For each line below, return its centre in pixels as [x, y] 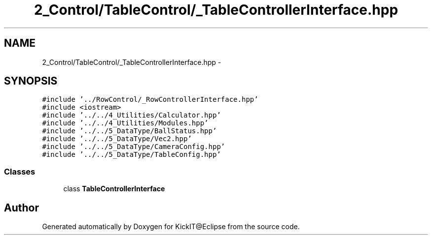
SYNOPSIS [31, 81]
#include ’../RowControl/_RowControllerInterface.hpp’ [150, 100]
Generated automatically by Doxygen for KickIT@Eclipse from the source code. [171, 227]
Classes [20, 171]
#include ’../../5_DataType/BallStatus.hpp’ [129, 131]
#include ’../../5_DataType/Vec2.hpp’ [117, 139]
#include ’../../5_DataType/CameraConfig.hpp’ [134, 147]
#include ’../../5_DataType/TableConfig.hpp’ [131, 155]
